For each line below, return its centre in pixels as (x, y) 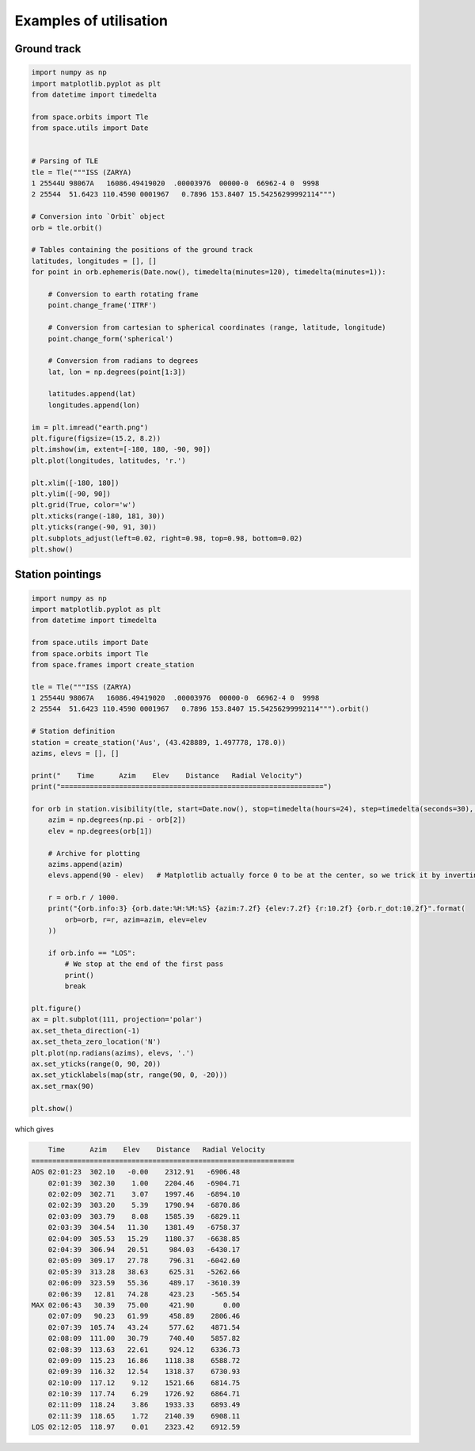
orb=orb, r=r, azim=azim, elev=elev (136, 920)
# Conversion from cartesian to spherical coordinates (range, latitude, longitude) (217, 328)
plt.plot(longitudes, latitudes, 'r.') (108, 460)
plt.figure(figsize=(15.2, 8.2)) (96, 439)
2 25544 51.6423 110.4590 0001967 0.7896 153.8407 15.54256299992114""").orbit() (200, 709)
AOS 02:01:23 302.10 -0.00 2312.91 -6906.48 (136, 1172)
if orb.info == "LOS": (92, 953)
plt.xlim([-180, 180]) (75, 483)
